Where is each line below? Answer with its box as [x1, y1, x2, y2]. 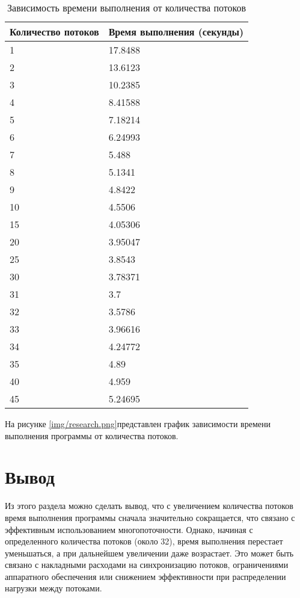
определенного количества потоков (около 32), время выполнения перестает [5, 535, 283, 547]
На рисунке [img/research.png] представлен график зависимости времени [5, 418, 271, 430]
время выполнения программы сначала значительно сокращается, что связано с [5, 511, 295, 523]
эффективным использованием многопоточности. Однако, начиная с [5, 523, 253, 535]
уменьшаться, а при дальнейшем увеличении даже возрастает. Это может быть [5, 546, 294, 559]
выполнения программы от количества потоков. [5, 429, 179, 442]
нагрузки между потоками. [5, 582, 102, 594]
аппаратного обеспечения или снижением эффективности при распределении [5, 570, 286, 582]
